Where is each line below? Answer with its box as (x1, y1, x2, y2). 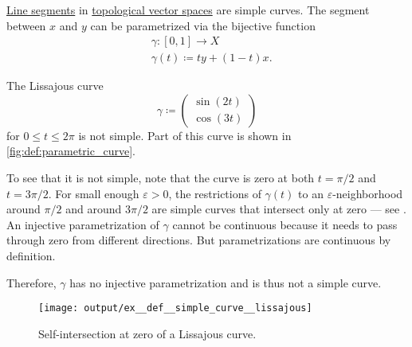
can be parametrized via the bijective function (90, 17, 316, 33)
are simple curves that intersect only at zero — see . (151, 201, 406, 217)
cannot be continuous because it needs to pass (172, 216, 398, 232)
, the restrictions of (168, 185, 261, 201)
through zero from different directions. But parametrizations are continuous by (6, 232, 391, 248)
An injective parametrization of (6, 216, 159, 232)
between (6, 17, 46, 33)
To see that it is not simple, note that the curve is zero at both (6, 170, 315, 186)
